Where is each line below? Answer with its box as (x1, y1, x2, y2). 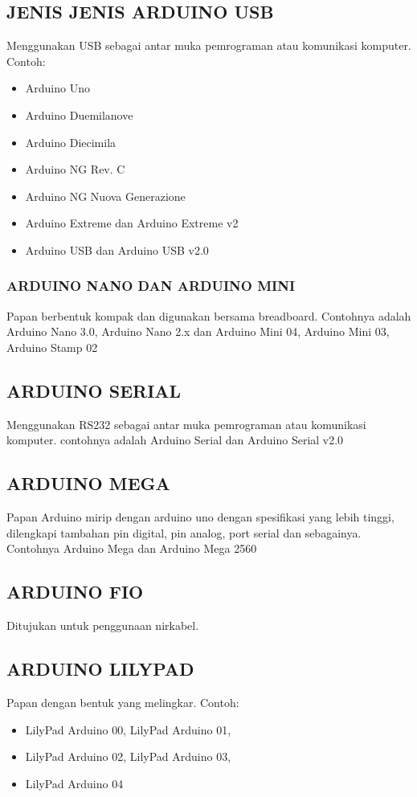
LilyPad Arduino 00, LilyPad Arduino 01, (25, 721, 231, 738)
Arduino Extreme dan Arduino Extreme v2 (25, 215, 239, 231)
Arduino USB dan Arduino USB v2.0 (25, 241, 209, 258)
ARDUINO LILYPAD (6, 656, 194, 681)
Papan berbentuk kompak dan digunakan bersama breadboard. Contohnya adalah (6, 307, 411, 324)
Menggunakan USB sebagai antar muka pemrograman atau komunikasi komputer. (6, 37, 411, 54)
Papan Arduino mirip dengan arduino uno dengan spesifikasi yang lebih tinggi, (6, 509, 395, 525)
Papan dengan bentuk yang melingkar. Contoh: (6, 693, 239, 710)
